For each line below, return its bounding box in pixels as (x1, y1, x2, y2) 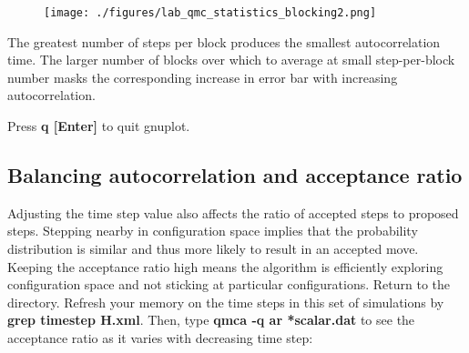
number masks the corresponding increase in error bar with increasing (7, 67, 398, 86)
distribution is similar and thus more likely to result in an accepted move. (7, 239, 419, 258)
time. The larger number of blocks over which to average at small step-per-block (7, 50, 455, 69)
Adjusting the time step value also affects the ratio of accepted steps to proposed (7, 203, 459, 222)
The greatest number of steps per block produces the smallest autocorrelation (7, 32, 441, 51)
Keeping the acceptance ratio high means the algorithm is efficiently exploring (7, 257, 444, 276)
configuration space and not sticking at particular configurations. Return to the (7, 275, 451, 294)
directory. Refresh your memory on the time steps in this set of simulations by (7, 292, 444, 311)
